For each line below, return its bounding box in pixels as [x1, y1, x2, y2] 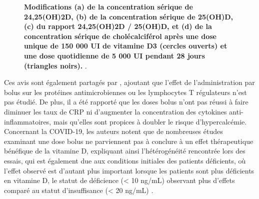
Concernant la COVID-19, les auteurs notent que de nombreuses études [4, 126, 223, 136]
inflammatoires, [4, 116, 51, 126]
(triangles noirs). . [24, 60, 87, 70]
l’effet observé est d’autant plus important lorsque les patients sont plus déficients [4, 165, 254, 175]
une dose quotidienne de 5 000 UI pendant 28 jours [24, 50, 205, 60]
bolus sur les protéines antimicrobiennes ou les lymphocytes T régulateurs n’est [4, 86, 247, 97]
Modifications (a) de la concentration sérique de [24, 1, 193, 11]
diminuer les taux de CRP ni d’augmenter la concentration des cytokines [4, 106, 227, 116]
